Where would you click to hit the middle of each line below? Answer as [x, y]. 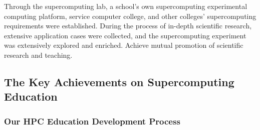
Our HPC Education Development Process [92, 121]
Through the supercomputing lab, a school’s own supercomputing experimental [126, 6]
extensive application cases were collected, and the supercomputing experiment [125, 35]
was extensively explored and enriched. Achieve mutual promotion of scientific [124, 45]
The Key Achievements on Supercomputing [119, 81]
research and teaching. [38, 55]
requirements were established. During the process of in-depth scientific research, [128, 26]
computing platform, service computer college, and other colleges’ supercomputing [130, 16]
